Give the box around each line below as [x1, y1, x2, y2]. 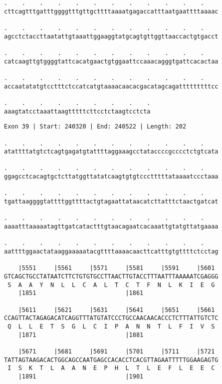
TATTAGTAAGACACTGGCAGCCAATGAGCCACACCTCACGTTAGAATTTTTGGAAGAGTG [4, 356, 219, 363]
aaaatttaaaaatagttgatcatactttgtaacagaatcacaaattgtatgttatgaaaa [4, 223, 219, 230]
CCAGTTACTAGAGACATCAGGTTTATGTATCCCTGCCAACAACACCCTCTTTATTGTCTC [4, 314, 219, 322]
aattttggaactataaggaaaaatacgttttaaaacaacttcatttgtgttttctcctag [4, 248, 219, 255]
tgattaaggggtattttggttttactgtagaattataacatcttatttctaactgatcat [4, 198, 219, 205]
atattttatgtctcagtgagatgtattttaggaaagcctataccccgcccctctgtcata [4, 148, 219, 155]
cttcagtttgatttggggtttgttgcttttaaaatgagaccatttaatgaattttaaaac [4, 7, 219, 15]
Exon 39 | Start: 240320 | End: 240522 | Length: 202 [4, 123, 187, 130]
